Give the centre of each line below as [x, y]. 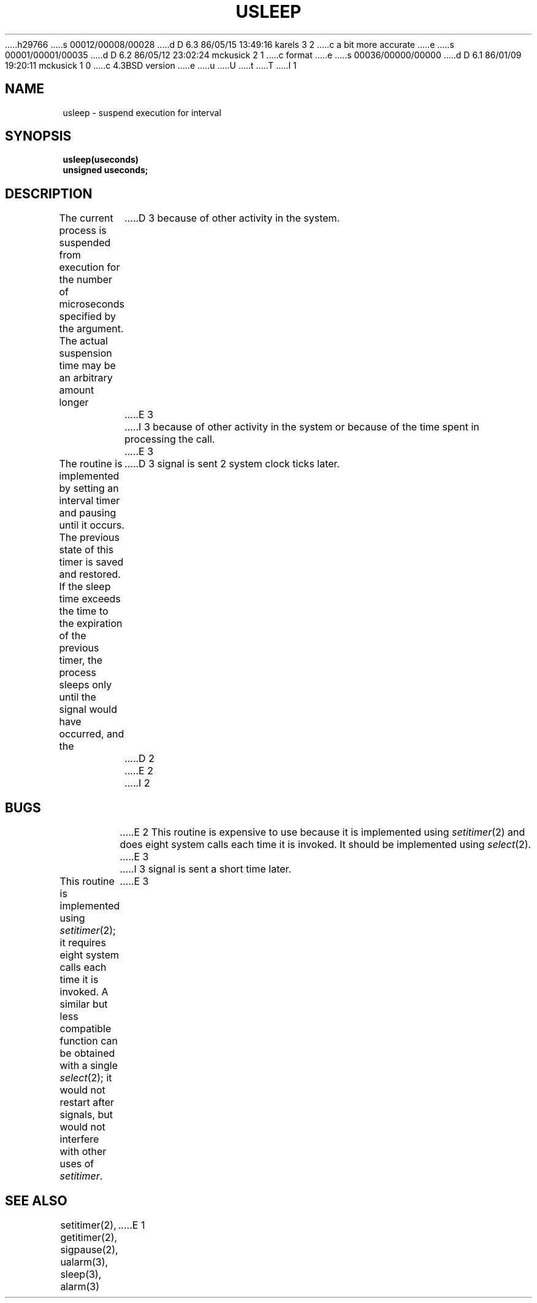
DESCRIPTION [49, 193]
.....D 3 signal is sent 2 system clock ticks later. [232, 464]
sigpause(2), [89, 1249]
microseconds [92, 304]
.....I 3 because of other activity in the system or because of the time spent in [302, 427]
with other [83, 1152]
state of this [86, 550]
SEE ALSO [36, 1200]
